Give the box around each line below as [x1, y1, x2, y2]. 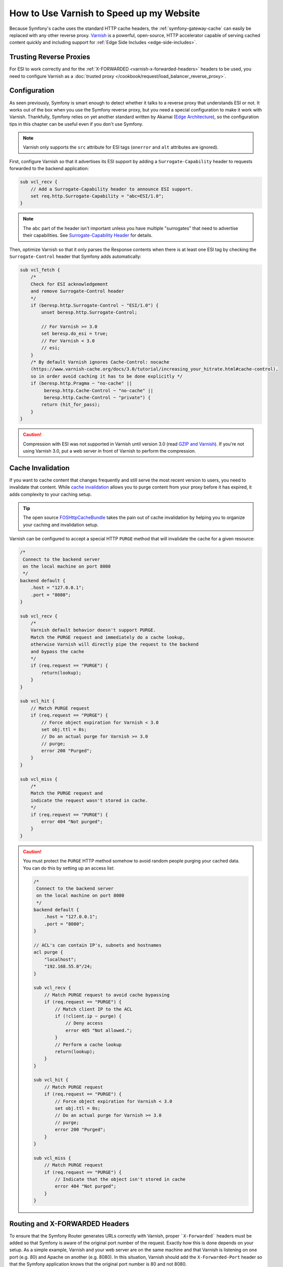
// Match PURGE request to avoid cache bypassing [44, 992, 170, 998]
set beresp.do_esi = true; [41, 331, 108, 337]
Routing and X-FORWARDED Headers [9, 1219, 129, 1228]
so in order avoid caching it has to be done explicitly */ [30, 373, 183, 379]
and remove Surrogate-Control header [30, 288, 124, 294]
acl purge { [33, 949, 63, 955]
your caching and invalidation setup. [23, 521, 99, 528]
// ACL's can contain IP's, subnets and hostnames [33, 943, 162, 948]
